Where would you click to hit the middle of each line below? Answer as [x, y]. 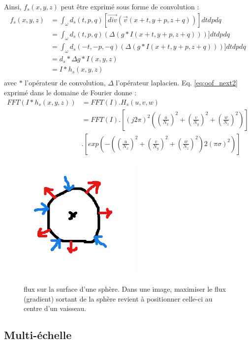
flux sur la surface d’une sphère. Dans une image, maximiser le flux [125, 289]
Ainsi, [13, 6]
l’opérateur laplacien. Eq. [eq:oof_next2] [177, 83]
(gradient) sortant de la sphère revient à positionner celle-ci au [118, 298]
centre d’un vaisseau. [55, 308]
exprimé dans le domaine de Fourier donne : [70, 92]
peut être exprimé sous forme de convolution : [130, 6]
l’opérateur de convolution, [65, 83]
